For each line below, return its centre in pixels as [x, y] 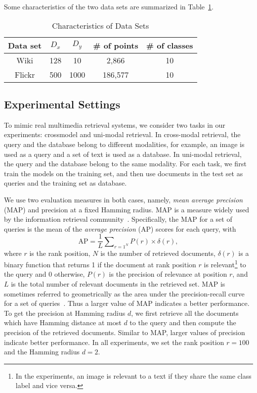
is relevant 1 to [225, 264]
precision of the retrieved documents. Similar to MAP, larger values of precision [125, 332]
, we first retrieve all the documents [185, 313]
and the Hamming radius [42, 352]
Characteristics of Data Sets [101, 25]
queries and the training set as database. [65, 183]
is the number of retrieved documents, [158, 253]
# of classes [170, 45]
